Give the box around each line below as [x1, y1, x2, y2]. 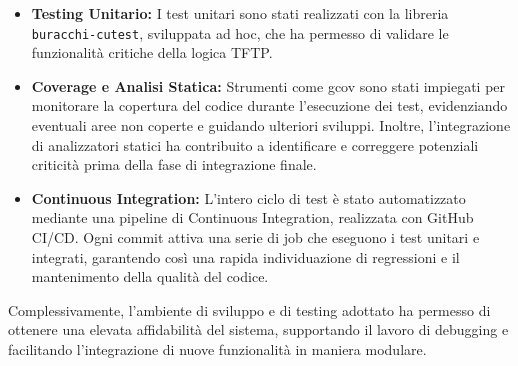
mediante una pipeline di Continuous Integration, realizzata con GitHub [31, 207, 474, 228]
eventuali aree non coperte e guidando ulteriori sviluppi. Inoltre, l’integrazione [31, 115, 511, 136]
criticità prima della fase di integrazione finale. [31, 154, 317, 175]
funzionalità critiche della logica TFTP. [31, 42, 273, 63]
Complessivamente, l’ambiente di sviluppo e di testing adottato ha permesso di [8, 299, 491, 320]
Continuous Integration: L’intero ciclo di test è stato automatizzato [31, 187, 466, 208]
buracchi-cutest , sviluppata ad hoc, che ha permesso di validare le [31, 22, 449, 43]
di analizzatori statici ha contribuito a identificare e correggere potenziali [31, 134, 479, 155]
